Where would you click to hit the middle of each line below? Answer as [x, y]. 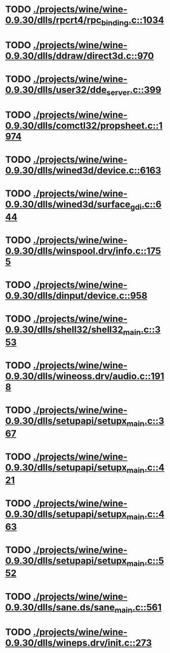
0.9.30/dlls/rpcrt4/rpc [53, 20]
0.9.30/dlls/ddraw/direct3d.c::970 [80, 56]
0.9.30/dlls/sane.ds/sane [60, 607]
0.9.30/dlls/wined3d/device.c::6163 [83, 170]
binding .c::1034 [133, 21]
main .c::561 [138, 608]
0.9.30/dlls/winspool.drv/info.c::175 [83, 251]
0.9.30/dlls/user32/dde [56, 90]
